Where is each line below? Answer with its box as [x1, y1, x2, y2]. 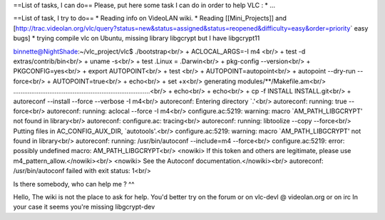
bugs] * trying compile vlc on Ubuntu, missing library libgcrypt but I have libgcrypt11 [13, 34, 260, 43]
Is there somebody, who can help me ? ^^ [13, 179, 135, 188]
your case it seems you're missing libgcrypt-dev [13, 203, 155, 211]
